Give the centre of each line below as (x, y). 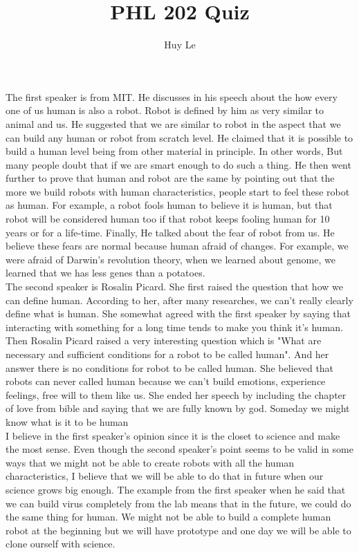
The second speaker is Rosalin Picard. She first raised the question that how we (174, 287)
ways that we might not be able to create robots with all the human (150, 462)
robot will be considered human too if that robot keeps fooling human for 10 (168, 219)
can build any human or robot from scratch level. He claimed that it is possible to (179, 137)
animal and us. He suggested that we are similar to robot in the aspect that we (173, 123)
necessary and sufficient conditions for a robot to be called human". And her (167, 354)
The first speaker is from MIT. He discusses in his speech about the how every (172, 96)
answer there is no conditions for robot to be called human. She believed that (170, 367)
